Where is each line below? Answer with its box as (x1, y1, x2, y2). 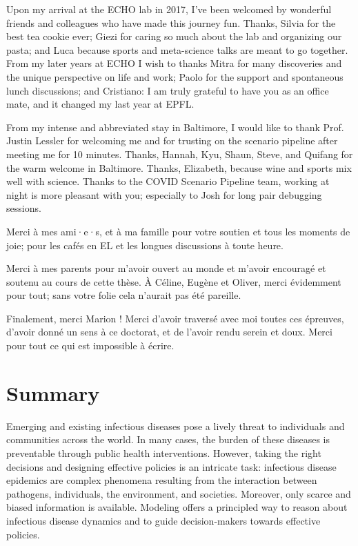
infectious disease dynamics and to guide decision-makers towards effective (6, 513, 321, 527)
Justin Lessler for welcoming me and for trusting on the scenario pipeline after (6, 133, 338, 148)
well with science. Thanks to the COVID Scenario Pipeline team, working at (6, 174, 330, 188)
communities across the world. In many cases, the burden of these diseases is (6, 432, 330, 447)
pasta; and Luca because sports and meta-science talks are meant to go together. (6, 42, 348, 57)
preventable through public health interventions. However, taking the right (6, 445, 321, 460)
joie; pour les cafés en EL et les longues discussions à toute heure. (6, 237, 284, 252)
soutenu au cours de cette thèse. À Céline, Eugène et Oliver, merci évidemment (6, 274, 341, 289)
